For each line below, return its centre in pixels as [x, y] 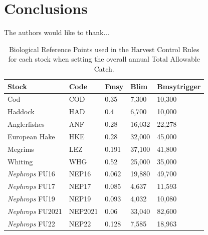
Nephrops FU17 [31, 186]
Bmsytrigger [179, 86]
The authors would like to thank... [57, 32]
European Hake [31, 136]
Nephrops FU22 [31, 223]
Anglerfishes [26, 124]
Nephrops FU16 [31, 174]
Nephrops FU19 [31, 199]
